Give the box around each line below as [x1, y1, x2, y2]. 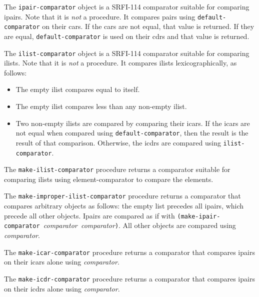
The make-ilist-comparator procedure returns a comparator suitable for [4, 164, 230, 174]
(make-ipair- [177, 212, 220, 220]
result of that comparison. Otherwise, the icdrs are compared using [15, 137, 221, 147]
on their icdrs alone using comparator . [4, 283, 120, 293]
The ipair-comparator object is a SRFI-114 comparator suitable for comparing [4, 1, 249, 11]
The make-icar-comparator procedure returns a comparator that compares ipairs [4, 246, 255, 257]
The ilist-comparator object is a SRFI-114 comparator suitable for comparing [4, 47, 249, 58]
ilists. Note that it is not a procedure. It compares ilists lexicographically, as [4, 57, 237, 68]
